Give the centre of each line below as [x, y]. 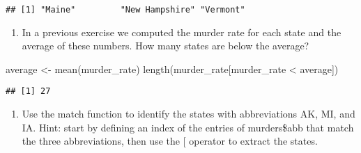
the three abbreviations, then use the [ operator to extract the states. [170, 141]
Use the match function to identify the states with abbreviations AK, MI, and [189, 114]
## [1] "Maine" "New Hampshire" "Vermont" [125, 10]
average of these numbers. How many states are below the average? [166, 46]
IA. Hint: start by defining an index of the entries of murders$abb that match [188, 127]
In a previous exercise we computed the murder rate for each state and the [182, 32]
